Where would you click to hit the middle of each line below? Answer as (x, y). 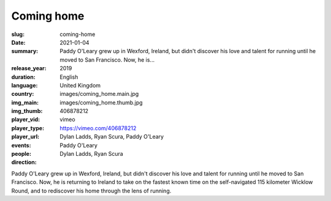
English (69, 77)
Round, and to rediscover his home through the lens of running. (91, 191)
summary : (25, 51)
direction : (24, 163)
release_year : (29, 68)
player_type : (28, 128)
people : (21, 154)
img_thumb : (27, 111)
